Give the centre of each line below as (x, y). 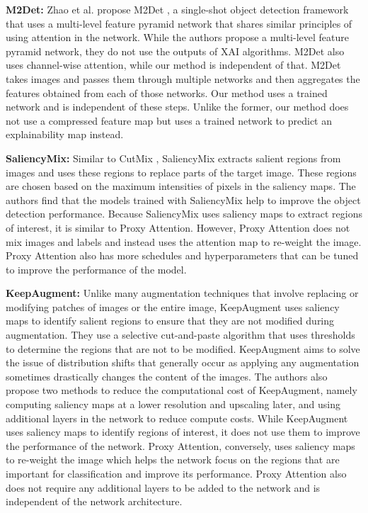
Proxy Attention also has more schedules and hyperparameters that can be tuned (182, 255)
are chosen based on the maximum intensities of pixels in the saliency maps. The (181, 186)
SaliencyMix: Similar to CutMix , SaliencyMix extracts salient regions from (173, 158)
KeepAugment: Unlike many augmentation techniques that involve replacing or (182, 293)
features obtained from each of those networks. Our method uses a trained (167, 92)
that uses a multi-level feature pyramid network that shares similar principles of (179, 23)
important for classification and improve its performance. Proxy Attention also (176, 473)
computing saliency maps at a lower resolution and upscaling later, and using (173, 404)
